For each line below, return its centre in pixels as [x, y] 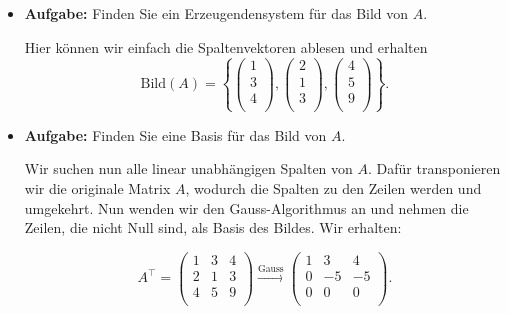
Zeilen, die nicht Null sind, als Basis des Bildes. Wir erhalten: [213, 227]
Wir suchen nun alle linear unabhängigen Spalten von [188, 168]
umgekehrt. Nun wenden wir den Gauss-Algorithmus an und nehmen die [246, 207]
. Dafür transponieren [434, 168]
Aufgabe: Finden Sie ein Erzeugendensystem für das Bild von [216, 13]
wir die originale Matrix [97, 188]
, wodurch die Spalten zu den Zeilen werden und [333, 188]
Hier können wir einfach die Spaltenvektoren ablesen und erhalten [226, 46]
